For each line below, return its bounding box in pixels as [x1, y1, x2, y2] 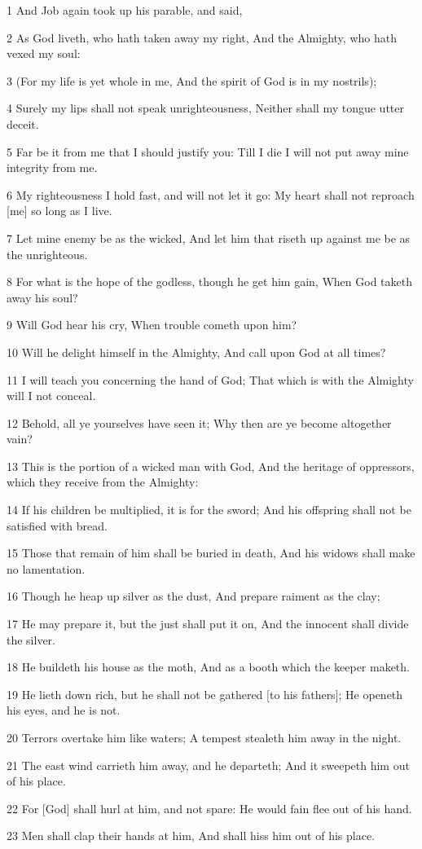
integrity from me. [7, 159, 98, 176]
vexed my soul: [7, 45, 81, 62]
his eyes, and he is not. [7, 702, 121, 719]
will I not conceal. [7, 387, 96, 404]
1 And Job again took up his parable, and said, [7, 2, 243, 18]
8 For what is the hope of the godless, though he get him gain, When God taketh [7, 273, 412, 290]
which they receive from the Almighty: [7, 473, 199, 490]
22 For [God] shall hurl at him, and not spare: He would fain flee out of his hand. [7, 799, 412, 816]
